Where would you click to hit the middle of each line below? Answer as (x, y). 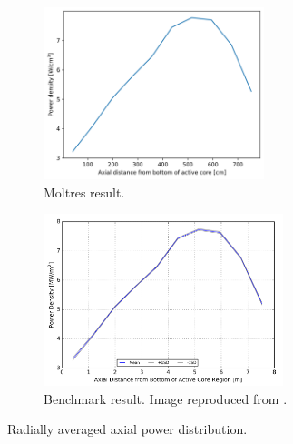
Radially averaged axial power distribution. (127, 429)
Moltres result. (84, 192)
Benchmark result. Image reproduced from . (166, 398)
